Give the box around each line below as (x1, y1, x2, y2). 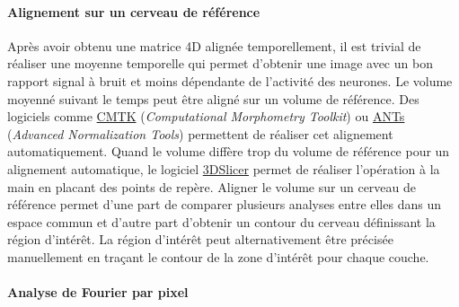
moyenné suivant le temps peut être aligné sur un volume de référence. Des (7, 89, 419, 108)
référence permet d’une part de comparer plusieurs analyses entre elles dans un (7, 195, 441, 214)
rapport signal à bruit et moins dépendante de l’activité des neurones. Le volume (7, 71, 453, 90)
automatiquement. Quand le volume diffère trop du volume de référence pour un (7, 142, 450, 161)
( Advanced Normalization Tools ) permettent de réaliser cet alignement (7, 124, 393, 143)
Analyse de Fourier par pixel (7, 283, 189, 302)
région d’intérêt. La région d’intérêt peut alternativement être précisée (7, 230, 393, 249)
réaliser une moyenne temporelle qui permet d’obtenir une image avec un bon (7, 54, 433, 73)
